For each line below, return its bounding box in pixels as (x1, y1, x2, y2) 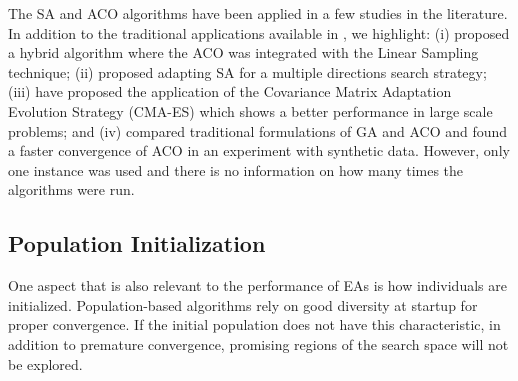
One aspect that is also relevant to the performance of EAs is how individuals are (8, 275, 507, 296)
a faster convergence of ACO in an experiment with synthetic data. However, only (8, 140, 510, 161)
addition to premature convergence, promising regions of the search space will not (8, 333, 509, 354)
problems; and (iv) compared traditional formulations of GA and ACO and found (8, 120, 508, 141)
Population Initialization (8, 228, 266, 259)
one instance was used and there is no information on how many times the (8, 159, 464, 180)
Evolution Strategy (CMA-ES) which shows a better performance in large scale (8, 100, 493, 121)
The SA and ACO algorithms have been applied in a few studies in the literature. (8, 3, 508, 23)
